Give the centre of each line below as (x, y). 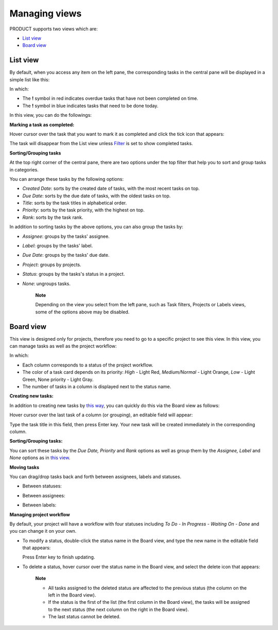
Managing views (46, 13)
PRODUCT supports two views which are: (54, 29)
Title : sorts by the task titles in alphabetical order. (75, 203)
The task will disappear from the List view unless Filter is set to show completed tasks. (101, 144)
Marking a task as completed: (42, 125)
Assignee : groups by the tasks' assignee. (66, 236)
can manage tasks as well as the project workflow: (63, 346)
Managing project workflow (40, 514)
